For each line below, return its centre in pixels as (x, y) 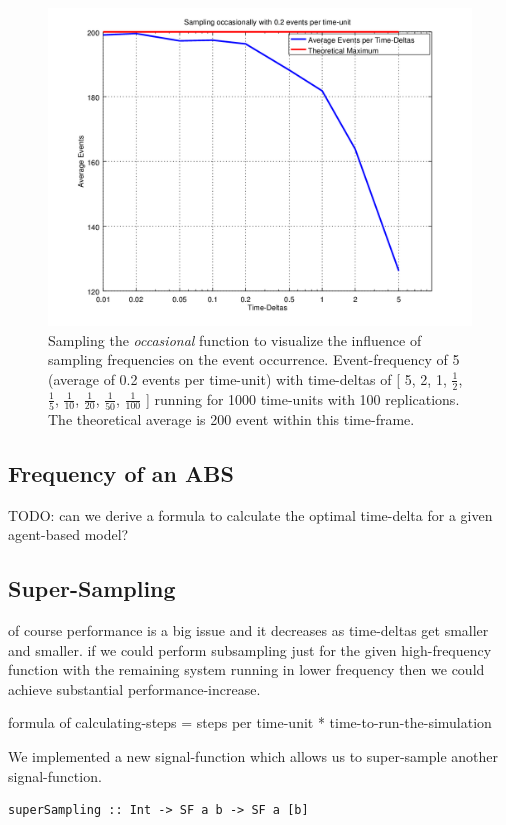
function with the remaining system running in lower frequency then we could (246, 669)
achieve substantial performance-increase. (134, 688)
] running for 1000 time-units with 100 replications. (302, 398)
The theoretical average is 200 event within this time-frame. (231, 418)
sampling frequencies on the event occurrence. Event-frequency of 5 (254, 359)
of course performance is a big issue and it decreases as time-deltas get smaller (248, 630)
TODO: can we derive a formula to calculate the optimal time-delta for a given (250, 514)
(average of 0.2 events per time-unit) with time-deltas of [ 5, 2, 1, (247, 378)
